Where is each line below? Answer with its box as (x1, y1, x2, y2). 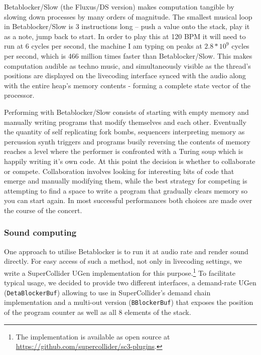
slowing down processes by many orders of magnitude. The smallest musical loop (4, 11, 252, 22)
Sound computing (4, 226, 77, 239)
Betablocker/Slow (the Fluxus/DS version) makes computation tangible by (4, 2, 234, 12)
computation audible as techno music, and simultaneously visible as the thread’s (4, 60, 251, 71)
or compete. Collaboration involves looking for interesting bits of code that (4, 165, 234, 176)
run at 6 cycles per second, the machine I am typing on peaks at (4, 41, 202, 51)
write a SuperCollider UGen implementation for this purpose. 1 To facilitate (4, 266, 235, 278)
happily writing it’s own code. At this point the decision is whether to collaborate (4, 155, 255, 166)
